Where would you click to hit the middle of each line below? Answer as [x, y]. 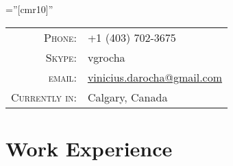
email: [62, 77]
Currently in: [44, 97]
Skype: [61, 57]
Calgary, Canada [127, 97]
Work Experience [89, 148]
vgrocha [106, 57]
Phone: [60, 37]
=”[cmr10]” [29, 9]
